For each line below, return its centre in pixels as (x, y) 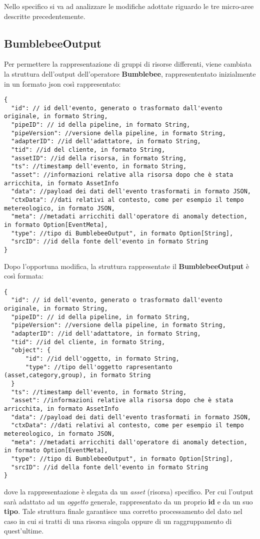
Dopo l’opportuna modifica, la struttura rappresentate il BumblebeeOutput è (127, 266)
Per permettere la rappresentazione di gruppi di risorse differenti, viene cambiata (128, 64)
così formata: (24, 276)
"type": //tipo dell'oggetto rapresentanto (99, 367)
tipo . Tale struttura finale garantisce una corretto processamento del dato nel (123, 511)
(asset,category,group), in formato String (77, 375)
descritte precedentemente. (45, 16)
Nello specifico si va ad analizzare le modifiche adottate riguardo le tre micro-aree (129, 6)
